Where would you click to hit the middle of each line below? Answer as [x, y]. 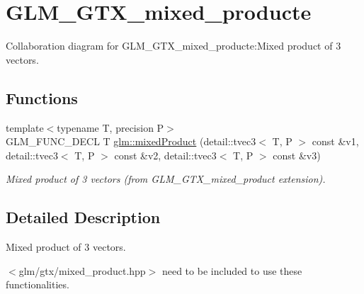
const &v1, [335, 141]
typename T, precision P [110, 127]
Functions [42, 97]
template [25, 127]
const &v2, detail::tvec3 [165, 155]
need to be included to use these [232, 270]
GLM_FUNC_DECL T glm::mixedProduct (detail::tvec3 [131, 141]
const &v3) [297, 155]
